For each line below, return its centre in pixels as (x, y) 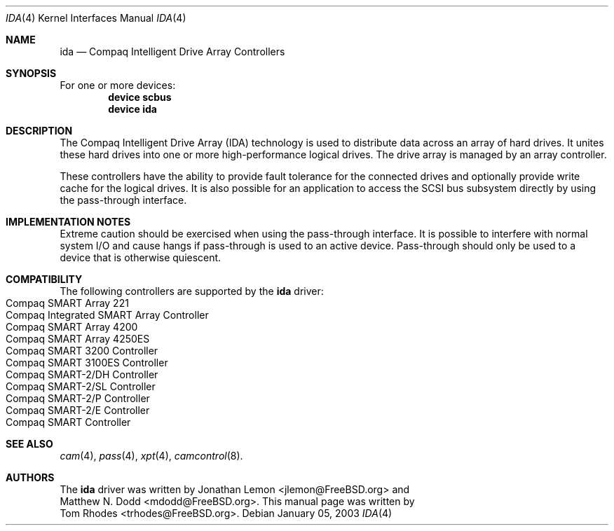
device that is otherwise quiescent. (141, 257)
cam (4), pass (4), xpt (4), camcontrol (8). (151, 456)
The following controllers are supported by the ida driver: (192, 291)
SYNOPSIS (31, 73)
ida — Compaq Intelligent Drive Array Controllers (172, 51)
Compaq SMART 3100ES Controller (87, 363)
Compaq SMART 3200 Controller (82, 351)
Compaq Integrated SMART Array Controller (107, 315)
